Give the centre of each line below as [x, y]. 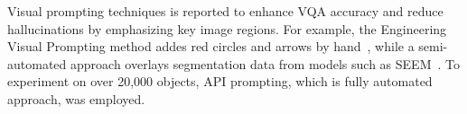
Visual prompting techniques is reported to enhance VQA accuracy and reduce [225, 11]
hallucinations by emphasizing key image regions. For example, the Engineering [227, 28]
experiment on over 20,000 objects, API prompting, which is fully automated [220, 81]
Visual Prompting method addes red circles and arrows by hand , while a [211, 46]
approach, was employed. [76, 98]
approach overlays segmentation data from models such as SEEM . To [265, 63]
